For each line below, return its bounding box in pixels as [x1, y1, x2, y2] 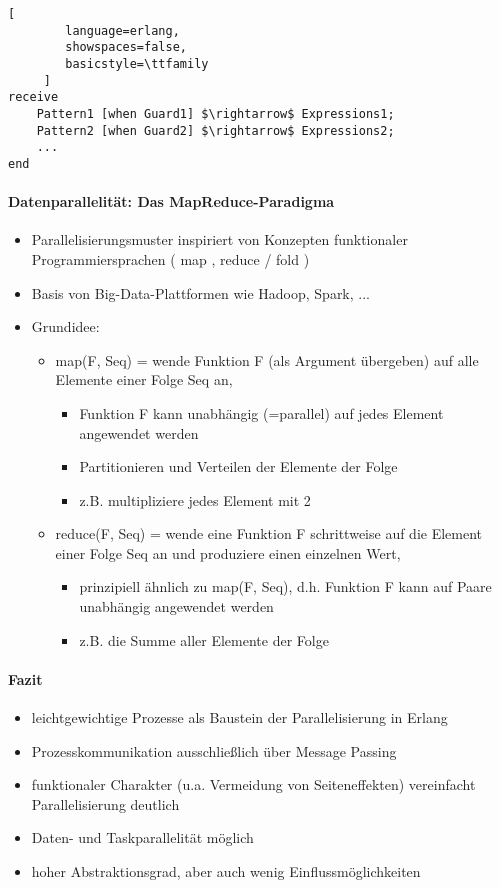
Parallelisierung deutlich [31, 793, 180, 814]
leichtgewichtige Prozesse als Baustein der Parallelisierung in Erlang [31, 707, 448, 728]
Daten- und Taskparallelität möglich [31, 827, 254, 848]
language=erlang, [65, 23, 180, 38]
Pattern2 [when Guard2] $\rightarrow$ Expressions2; [36, 123, 395, 138]
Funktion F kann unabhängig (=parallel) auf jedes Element [79, 402, 444, 423]
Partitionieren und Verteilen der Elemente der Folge [79, 456, 398, 477]
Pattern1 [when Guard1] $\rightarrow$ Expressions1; [36, 106, 395, 121]
